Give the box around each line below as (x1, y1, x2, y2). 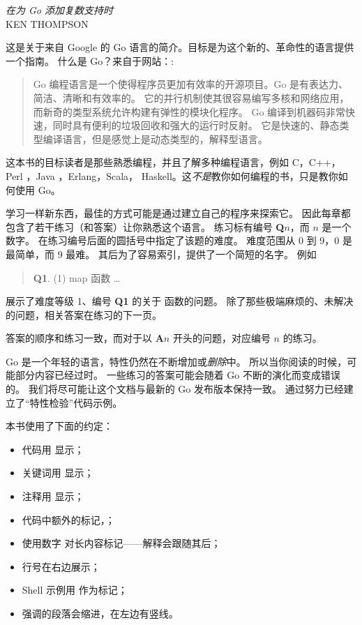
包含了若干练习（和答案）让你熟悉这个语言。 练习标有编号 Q (6, 219, 285, 234)
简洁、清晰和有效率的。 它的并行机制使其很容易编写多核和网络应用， (33, 90, 349, 105)
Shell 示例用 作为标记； (22, 582, 128, 597)
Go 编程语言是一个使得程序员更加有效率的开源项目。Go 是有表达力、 (33, 77, 349, 91)
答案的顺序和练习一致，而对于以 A (6, 331, 164, 345)
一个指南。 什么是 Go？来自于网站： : (6, 53, 174, 68)
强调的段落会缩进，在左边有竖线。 (22, 606, 179, 620)
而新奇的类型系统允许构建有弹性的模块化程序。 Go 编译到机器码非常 (33, 104, 346, 119)
